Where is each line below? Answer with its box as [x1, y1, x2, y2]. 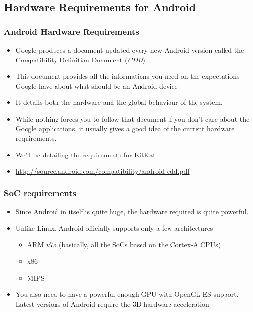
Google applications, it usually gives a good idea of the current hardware [15, 123, 235, 133]
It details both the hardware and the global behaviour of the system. [15, 97, 223, 107]
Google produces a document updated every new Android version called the [15, 45, 244, 55]
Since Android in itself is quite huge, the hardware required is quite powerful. [15, 206, 249, 217]
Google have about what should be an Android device [15, 80, 178, 91]
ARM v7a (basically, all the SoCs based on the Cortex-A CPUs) [27, 239, 221, 250]
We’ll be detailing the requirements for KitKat [15, 149, 156, 159]
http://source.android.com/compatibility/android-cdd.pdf [15, 166, 190, 176]
